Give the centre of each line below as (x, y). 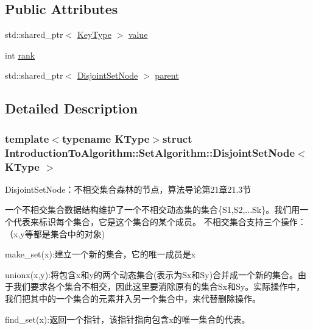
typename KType (106, 138)
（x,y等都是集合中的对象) (55, 233)
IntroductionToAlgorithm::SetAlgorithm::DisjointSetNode (150, 152)
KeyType (94, 34)
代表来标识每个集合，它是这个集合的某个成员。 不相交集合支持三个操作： (160, 222)
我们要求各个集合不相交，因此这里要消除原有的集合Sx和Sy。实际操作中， (159, 286)
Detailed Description (72, 108)
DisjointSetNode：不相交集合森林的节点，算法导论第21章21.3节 (128, 189)
